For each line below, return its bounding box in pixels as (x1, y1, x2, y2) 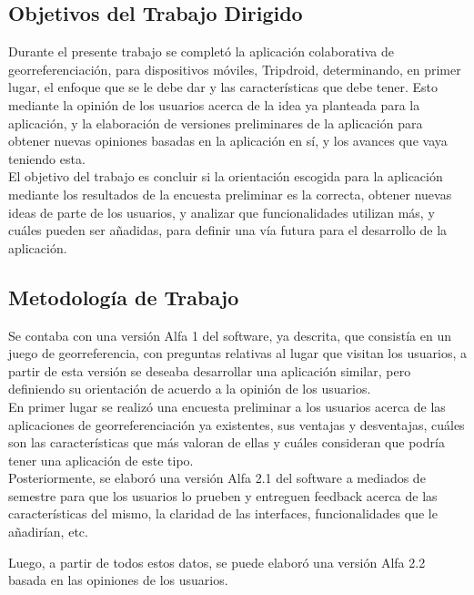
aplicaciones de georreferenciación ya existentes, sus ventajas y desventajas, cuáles (8, 415, 465, 434)
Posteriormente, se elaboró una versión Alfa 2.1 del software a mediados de (8, 468, 426, 487)
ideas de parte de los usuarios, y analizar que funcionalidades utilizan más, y (8, 202, 435, 221)
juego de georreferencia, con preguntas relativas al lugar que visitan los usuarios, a (8, 344, 467, 363)
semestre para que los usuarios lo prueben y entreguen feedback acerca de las (8, 486, 438, 505)
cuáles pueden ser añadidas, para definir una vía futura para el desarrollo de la (8, 221, 448, 240)
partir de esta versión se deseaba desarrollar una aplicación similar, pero (8, 361, 411, 380)
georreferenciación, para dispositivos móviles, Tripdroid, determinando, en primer (8, 59, 461, 78)
